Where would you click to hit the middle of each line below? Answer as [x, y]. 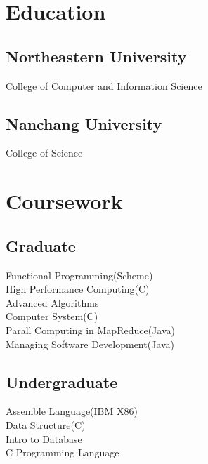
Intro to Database [44, 438]
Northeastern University [96, 56]
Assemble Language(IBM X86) [72, 411]
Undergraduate [62, 382]
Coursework [64, 201]
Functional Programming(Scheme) [79, 275]
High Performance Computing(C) [78, 289]
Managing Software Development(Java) [90, 344]
